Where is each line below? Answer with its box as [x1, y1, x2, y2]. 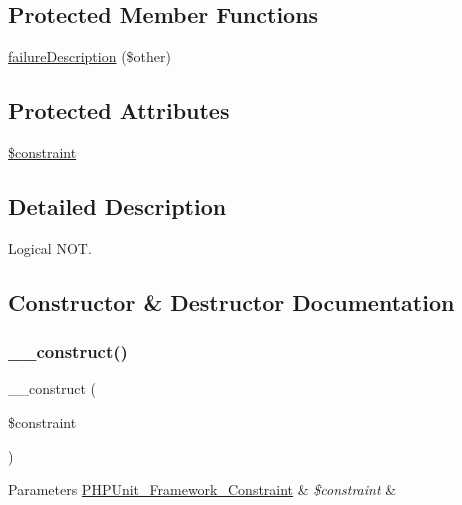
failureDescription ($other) [8, 46, 171, 67]
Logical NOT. [8, 237, 92, 258]
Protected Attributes [8, 95, 230, 126]
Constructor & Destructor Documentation [8, 286, 455, 317]
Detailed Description [8, 190, 227, 221]
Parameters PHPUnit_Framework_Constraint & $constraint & [8, 479, 397, 500]
